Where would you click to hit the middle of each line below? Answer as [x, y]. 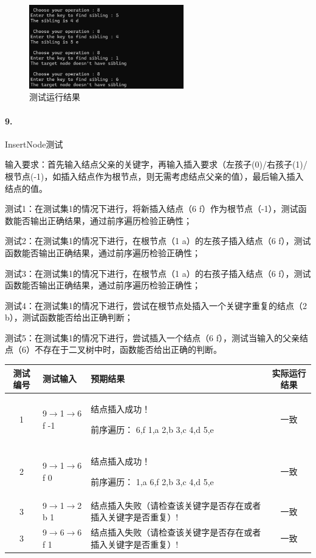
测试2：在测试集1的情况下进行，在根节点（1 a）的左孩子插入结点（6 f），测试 [158, 241]
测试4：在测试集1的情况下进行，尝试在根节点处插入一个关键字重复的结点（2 [156, 305]
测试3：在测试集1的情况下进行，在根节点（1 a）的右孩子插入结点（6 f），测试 [158, 273]
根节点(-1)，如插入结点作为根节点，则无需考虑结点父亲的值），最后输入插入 [154, 176]
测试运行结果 [55, 97]
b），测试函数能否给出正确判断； [69, 317]
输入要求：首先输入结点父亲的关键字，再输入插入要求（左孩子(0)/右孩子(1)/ [156, 164]
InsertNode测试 [34, 144]
